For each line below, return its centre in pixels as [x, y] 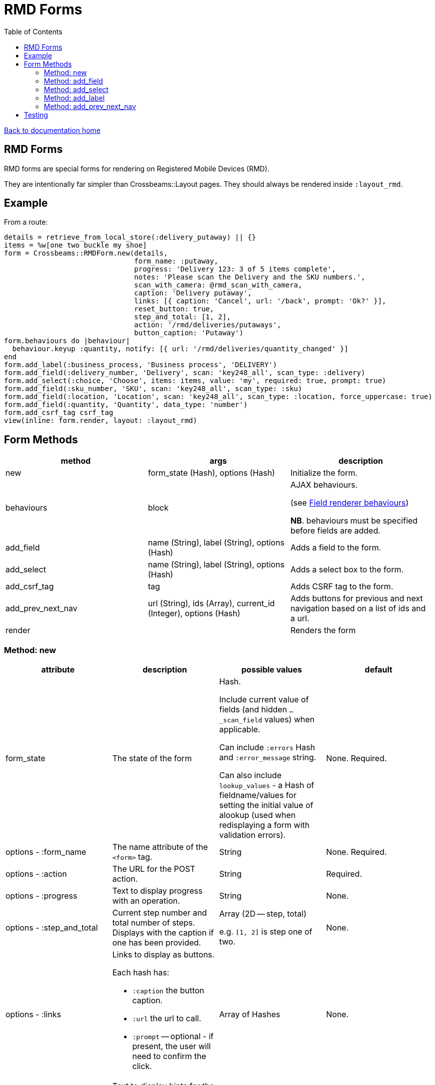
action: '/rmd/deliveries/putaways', [208, 325]
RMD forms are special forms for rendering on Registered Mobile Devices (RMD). [137, 168]
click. [142, 1066]
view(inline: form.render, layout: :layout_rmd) [101, 421]
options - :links [33, 1015]
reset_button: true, [174, 309]
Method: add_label [74, 98]
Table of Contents [33, 31]
